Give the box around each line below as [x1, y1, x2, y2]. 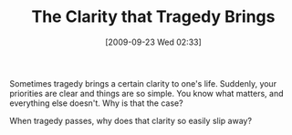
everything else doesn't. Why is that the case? [9, 98, 184, 109]
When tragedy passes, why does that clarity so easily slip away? [9, 115, 253, 126]
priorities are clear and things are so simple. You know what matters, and [9, 88, 285, 99]
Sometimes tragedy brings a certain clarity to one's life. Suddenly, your [9, 78, 276, 88]
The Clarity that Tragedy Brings [31, 6, 276, 27]
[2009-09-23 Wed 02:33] [104, 36, 203, 47]
